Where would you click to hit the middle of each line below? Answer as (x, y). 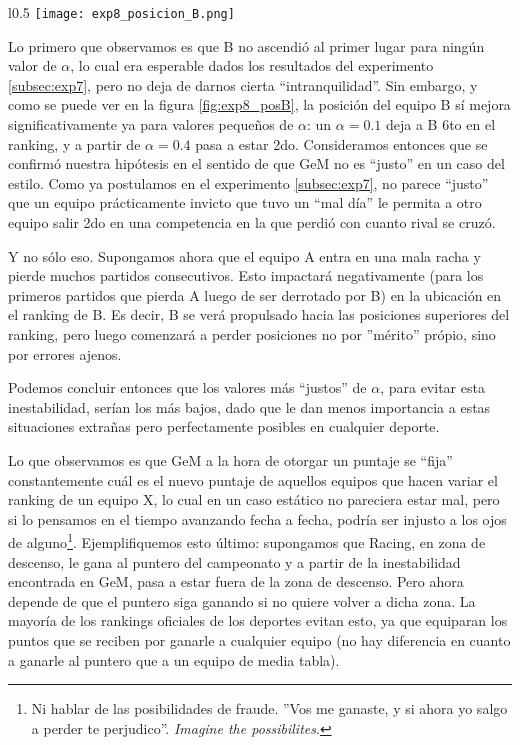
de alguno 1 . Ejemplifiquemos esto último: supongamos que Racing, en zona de (247, 540)
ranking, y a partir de (74, 143)
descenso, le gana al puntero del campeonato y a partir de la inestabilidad (234, 561)
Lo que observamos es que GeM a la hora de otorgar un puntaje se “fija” (230, 459)
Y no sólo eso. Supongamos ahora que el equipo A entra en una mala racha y (244, 255)
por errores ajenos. (65, 353)
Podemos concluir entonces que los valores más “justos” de (187, 387)
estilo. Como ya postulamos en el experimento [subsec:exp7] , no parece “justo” (248, 182)
